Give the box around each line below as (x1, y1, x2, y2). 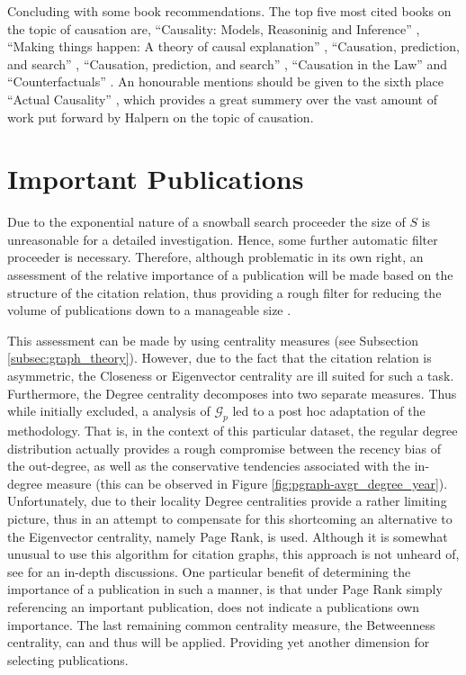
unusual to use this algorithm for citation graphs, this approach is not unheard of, (7, 544, 460, 563)
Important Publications (7, 160, 304, 197)
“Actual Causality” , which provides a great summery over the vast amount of (7, 89, 437, 108)
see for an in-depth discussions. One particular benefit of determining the (7, 562, 411, 580)
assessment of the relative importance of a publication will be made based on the (7, 265, 453, 284)
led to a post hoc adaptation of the (232, 401, 426, 420)
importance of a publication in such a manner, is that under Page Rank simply (7, 580, 443, 598)
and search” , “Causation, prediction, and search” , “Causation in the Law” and (7, 54, 448, 73)
